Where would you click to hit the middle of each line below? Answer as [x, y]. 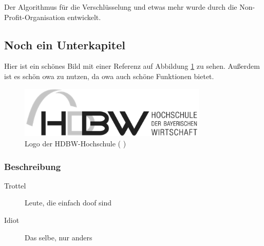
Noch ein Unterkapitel [65, 44]
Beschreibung [33, 166]
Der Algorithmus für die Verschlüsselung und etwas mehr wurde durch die [121, 7]
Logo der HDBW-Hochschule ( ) [76, 144]
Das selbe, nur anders [59, 237]
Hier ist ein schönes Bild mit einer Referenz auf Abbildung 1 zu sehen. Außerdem [132, 66]
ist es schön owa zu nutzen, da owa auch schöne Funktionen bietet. [109, 76]
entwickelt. [84, 17]
